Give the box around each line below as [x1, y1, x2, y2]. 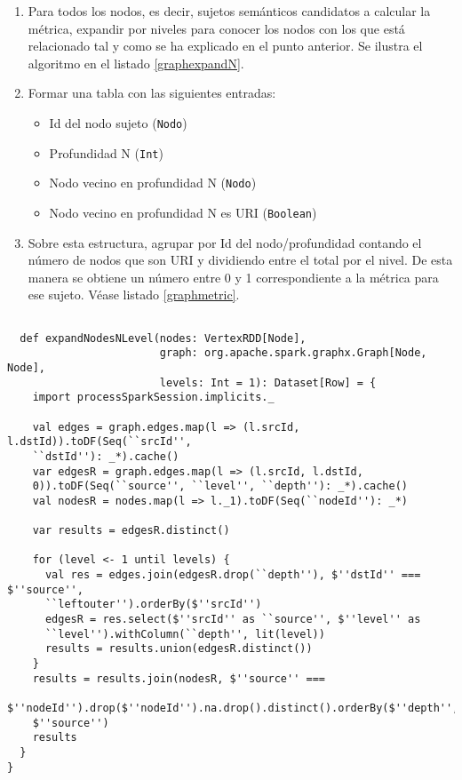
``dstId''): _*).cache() [32, 450, 179, 463]
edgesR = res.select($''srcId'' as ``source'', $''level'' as [44, 613, 421, 626]
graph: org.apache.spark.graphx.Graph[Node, [159, 346, 427, 360]
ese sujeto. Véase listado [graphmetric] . [28, 285, 240, 304]
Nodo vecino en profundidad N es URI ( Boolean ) [49, 203, 317, 221]
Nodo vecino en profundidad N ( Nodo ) [49, 173, 257, 192]
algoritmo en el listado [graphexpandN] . [28, 53, 244, 72]
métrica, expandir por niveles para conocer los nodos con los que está [28, 19, 405, 37]
